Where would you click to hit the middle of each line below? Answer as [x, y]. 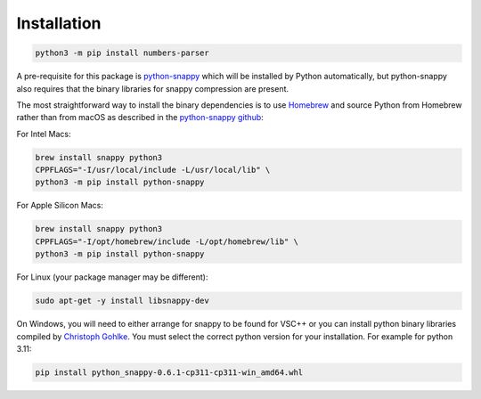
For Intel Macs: [44, 134]
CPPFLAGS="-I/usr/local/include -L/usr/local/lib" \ [153, 170]
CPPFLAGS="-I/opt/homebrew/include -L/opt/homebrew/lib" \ [167, 241]
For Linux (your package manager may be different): [112, 277]
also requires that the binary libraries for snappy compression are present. [153, 88]
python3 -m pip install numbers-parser [122, 53]
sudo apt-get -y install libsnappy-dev [122, 301]
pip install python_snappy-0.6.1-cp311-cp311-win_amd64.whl [169, 372]
